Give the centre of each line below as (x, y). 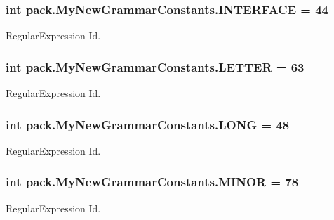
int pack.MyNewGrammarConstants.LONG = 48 (148, 124)
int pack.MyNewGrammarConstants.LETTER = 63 (155, 66)
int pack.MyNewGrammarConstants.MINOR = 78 (152, 182)
